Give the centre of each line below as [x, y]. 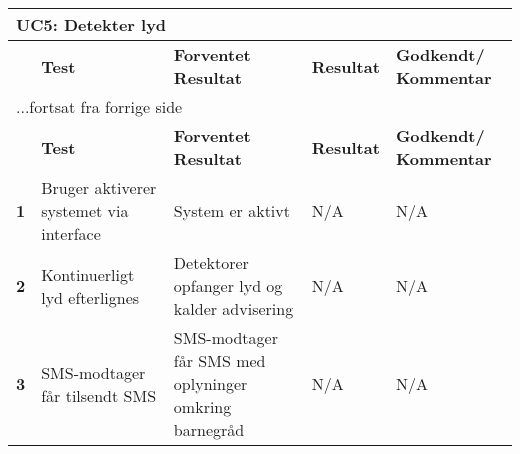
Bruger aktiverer [99, 187]
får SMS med [219, 360]
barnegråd [209, 429]
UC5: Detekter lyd [91, 24]
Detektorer [211, 262]
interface [71, 233]
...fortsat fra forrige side [99, 106]
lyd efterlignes [90, 297]
